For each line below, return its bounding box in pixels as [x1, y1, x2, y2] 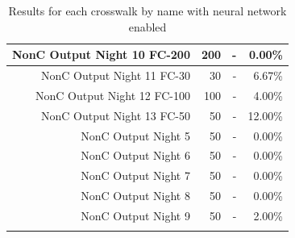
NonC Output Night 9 [81, 207, 190, 223]
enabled [128, 18, 167, 35]
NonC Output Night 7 [81, 167, 190, 184]
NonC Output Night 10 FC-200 [12, 46, 190, 63]
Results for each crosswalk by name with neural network [8, 2, 287, 19]
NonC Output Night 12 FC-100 [35, 86, 190, 103]
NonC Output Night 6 [81, 147, 190, 164]
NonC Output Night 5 [81, 127, 190, 144]
